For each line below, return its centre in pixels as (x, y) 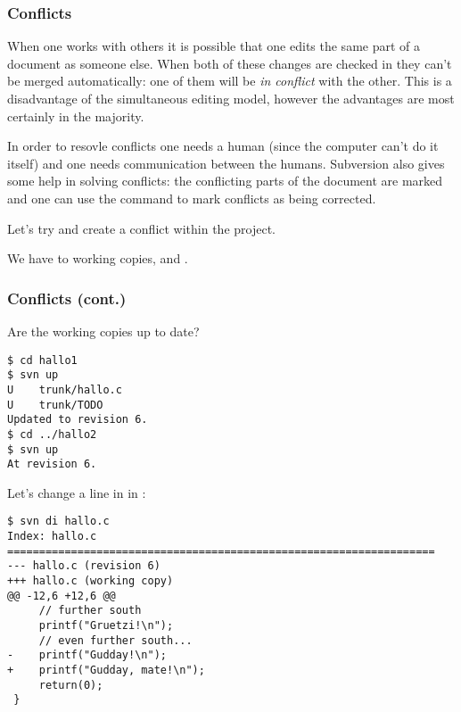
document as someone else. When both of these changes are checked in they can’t (230, 63)
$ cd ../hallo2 (52, 434)
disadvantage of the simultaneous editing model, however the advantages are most (231, 98)
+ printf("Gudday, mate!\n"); (106, 670)
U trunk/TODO (55, 405)
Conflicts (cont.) (67, 298)
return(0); (71, 685)
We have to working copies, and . (98, 258)
